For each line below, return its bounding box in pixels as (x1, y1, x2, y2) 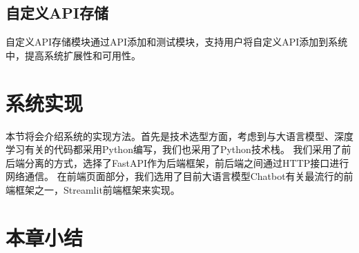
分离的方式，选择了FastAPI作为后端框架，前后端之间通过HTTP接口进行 (24, 155, 349, 170)
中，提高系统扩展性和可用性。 (6, 48, 141, 62)
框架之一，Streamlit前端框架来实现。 (14, 182, 180, 196)
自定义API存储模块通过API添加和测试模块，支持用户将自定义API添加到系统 (6, 34, 348, 49)
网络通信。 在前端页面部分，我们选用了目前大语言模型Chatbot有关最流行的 (6, 169, 344, 183)
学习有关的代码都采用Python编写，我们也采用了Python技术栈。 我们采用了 (6, 142, 342, 156)
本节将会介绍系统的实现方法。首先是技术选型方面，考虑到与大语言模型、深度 (6, 128, 353, 143)
